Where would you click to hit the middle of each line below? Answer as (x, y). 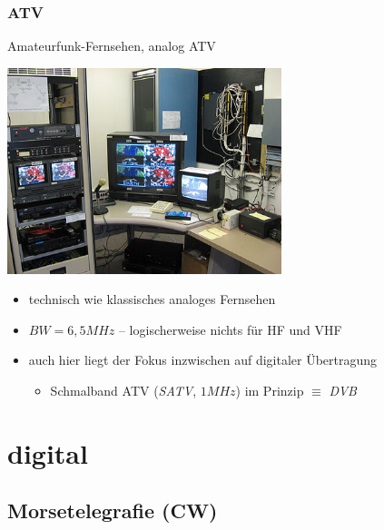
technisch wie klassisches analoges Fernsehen (152, 299)
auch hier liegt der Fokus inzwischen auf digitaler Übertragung (203, 360)
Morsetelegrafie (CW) (113, 510)
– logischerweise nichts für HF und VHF (230, 329)
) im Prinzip (270, 390)
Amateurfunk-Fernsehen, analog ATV (112, 46)
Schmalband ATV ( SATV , (123, 390)
